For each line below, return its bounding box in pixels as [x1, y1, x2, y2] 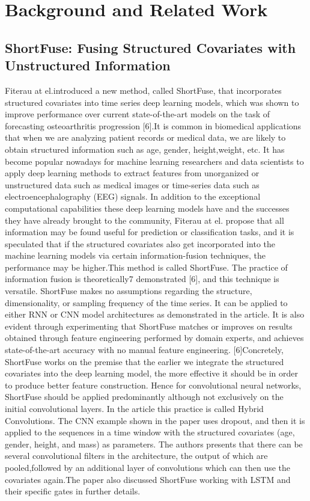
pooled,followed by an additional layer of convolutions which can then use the [5, 461, 291, 473]
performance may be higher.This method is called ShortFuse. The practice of [5, 260, 288, 273]
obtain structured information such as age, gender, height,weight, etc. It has [5, 143, 285, 155]
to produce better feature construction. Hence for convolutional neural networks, [5, 378, 302, 391]
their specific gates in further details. [5, 485, 141, 497]
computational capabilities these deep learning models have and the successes [5, 201, 290, 214]
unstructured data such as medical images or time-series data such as [5, 178, 260, 191]
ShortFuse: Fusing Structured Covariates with [5, 38, 296, 57]
